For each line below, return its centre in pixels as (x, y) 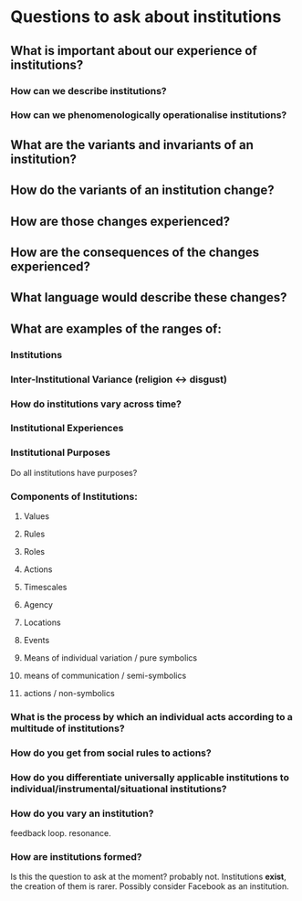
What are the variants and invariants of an (132, 145)
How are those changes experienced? (120, 221)
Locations (42, 622)
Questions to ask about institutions (146, 17)
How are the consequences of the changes (135, 252)
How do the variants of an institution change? (142, 191)
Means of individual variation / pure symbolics (110, 658)
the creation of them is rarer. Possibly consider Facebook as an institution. (150, 886)
